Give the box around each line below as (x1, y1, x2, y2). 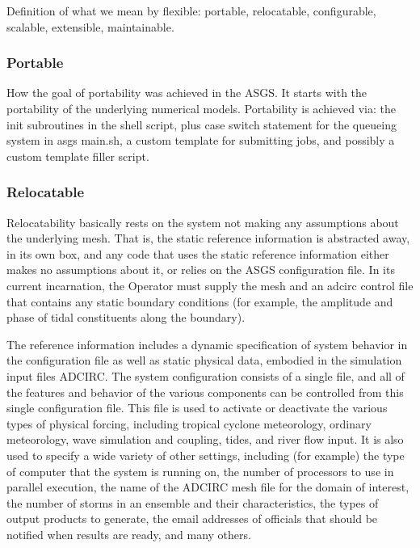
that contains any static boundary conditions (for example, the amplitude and (6, 293, 393, 310)
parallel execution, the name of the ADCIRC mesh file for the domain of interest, (6, 478, 409, 495)
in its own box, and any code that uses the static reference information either (6, 245, 389, 262)
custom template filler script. (6, 147, 149, 164)
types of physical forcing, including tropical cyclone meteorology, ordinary (6, 415, 372, 432)
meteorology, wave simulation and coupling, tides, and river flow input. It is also (6, 431, 404, 448)
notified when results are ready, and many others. (6, 525, 251, 542)
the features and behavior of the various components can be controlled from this (6, 383, 404, 400)
